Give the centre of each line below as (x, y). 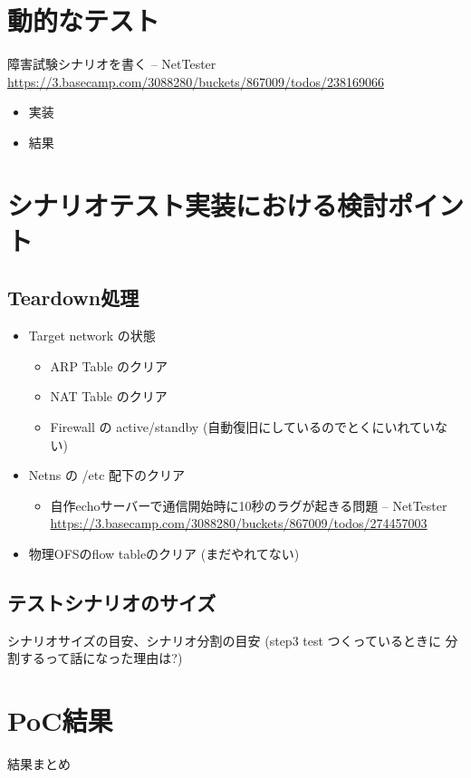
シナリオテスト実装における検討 (198, 204)
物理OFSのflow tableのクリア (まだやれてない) (164, 554)
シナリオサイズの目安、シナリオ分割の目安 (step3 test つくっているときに (224, 640)
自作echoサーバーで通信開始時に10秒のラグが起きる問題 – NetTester (249, 505)
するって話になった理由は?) (101, 658)
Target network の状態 (92, 336)
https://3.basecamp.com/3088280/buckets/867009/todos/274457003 (239, 523)
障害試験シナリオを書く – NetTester (112, 64)
